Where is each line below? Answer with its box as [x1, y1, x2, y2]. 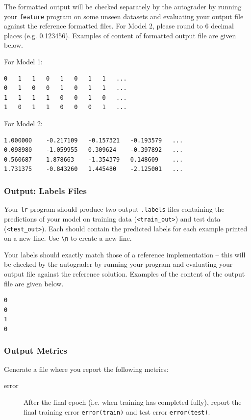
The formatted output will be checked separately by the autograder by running [4, 1, 242, 11]
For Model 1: [4, 56, 43, 67]
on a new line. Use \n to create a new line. [4, 233, 132, 243]
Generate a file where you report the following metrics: [4, 364, 169, 374]
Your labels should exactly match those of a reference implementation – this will [4, 249, 246, 259]
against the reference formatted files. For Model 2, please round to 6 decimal [4, 21, 234, 31]
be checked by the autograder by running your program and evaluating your [4, 259, 233, 269]
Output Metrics [4, 344, 67, 357]
